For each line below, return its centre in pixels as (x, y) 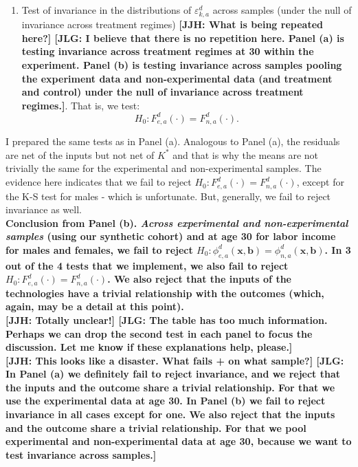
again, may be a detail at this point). (95, 306)
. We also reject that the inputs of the (199, 279)
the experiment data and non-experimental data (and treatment (177, 78)
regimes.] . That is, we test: (81, 105)
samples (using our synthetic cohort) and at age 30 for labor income (171, 236)
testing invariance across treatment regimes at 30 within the (168, 51)
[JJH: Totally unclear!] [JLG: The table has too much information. (167, 319)
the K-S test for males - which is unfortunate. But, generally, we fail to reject (168, 196)
